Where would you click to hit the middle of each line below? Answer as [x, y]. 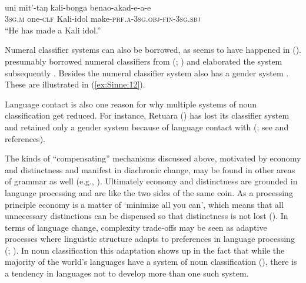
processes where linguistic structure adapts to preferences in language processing [150, 239]
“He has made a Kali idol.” [53, 30]
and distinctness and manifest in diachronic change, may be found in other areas [150, 169]
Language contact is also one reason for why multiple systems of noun [131, 104]
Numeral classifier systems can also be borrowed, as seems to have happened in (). [153, 50]
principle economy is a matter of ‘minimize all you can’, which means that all [144, 204]
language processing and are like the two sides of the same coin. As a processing [149, 192]
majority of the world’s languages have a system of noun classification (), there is [151, 262]
